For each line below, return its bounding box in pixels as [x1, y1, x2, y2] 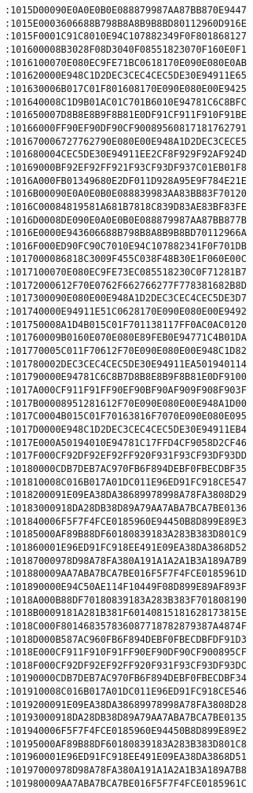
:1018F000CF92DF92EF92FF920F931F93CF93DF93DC [5, 659, 247, 671]
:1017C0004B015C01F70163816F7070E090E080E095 [5, 411, 247, 422]
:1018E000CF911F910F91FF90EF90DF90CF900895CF [5, 647, 247, 658]
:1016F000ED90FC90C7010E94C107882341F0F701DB [5, 240, 247, 252]
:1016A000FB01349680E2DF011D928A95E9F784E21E [5, 175, 247, 186]
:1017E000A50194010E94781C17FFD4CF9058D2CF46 [5, 437, 247, 448]
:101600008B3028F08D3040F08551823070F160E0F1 [5, 43, 247, 55]
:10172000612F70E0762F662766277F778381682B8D [5, 279, 247, 291]
